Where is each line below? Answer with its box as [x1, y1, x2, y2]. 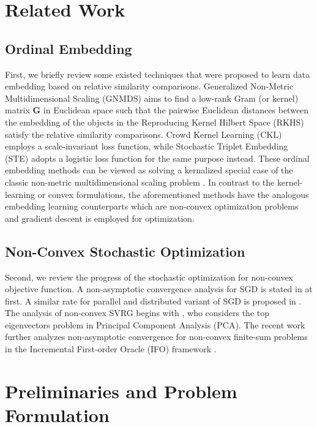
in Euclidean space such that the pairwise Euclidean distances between [43, 104, 309, 116]
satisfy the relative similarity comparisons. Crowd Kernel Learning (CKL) [5, 127, 282, 140]
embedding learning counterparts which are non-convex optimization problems [5, 200, 299, 213]
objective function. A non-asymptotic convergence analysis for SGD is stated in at [5, 282, 313, 295]
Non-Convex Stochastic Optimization [5, 241, 245, 260]
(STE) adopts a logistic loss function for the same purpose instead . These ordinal [5, 151, 310, 164]
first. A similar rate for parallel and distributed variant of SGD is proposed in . [5, 294, 302, 307]
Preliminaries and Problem [5, 378, 237, 403]
